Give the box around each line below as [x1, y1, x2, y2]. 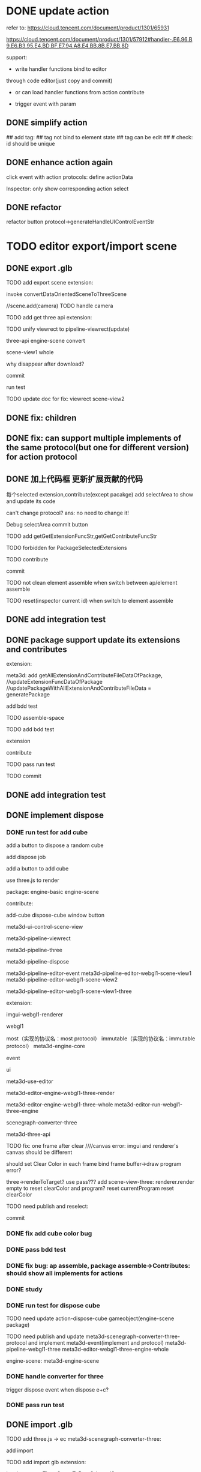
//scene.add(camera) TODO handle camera [6, 302, 113, 310]
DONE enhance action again [6, 157, 113, 167]
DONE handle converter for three [6, 1372, 104, 1381]
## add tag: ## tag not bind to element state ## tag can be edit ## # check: [6, 133, 193, 140]
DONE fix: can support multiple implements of [6, 433, 182, 444]
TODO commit [6, 773, 41, 780]
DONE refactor [6, 202, 62, 213]
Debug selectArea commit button [6, 520, 88, 528]
